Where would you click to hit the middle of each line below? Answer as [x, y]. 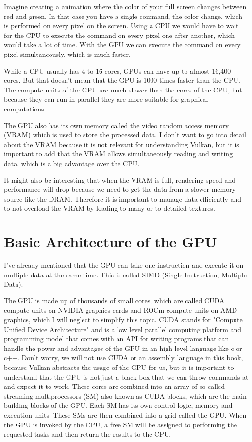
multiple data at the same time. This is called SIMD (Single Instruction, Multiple [125, 274]
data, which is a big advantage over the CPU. [72, 163]
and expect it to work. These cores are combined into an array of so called [114, 386]
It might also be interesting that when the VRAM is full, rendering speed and [120, 179]
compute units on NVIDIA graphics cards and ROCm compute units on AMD [121, 310]
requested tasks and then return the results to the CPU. [88, 434]
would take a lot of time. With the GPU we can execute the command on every [122, 45]
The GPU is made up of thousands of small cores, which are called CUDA [114, 300]
